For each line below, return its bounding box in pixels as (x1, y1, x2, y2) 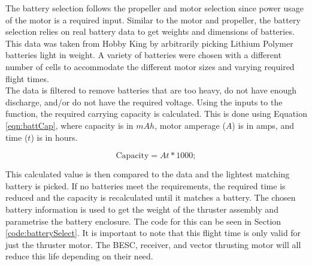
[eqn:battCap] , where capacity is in (5, 119, 134, 131)
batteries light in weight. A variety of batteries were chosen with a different (5, 49, 281, 61)
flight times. (5, 72, 49, 84)
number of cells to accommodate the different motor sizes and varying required (5, 60, 295, 72)
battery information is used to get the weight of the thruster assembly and (5, 202, 278, 215)
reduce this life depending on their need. (5, 250, 153, 262)
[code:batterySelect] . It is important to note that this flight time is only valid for (5, 226, 301, 239)
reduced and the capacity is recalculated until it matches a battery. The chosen (5, 191, 296, 204)
